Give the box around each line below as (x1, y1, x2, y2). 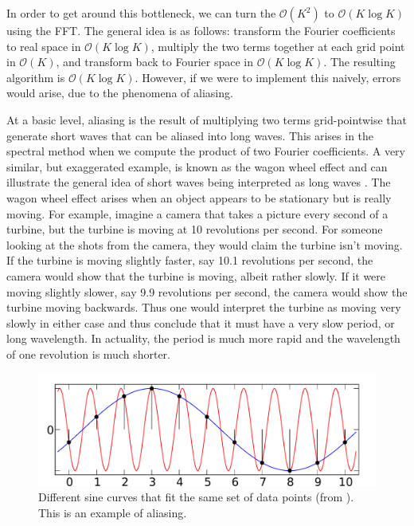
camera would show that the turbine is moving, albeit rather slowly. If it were (6, 267, 386, 284)
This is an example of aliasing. (38, 504, 187, 520)
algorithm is (6, 69, 65, 85)
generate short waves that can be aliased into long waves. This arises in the (6, 127, 374, 143)
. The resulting (323, 53, 396, 70)
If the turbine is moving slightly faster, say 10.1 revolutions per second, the (6, 252, 373, 269)
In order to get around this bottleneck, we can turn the (6, 5, 276, 21)
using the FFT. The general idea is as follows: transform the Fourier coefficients (6, 22, 396, 38)
